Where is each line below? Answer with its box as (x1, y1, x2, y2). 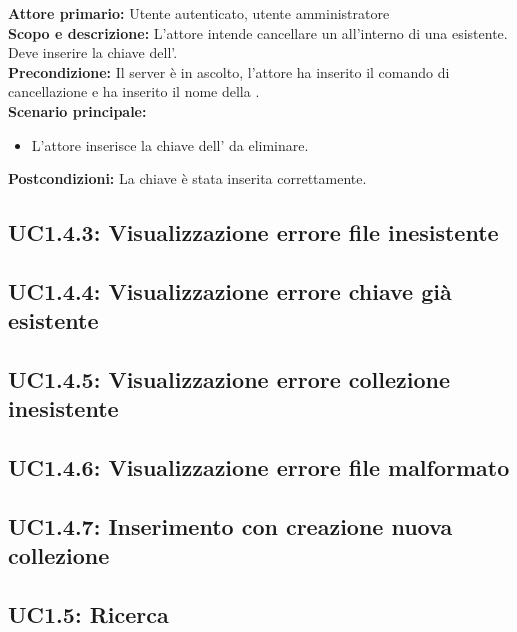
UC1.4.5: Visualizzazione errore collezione (8, 364, 451, 395)
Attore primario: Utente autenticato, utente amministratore (8, 3, 390, 23)
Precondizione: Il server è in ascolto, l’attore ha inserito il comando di (8, 61, 450, 82)
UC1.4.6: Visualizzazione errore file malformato (8, 452, 510, 483)
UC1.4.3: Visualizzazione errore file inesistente (8, 217, 499, 248)
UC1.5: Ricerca (8, 599, 169, 630)
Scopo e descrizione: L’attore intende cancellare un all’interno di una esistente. (8, 22, 508, 43)
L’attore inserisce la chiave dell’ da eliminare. (31, 134, 309, 155)
